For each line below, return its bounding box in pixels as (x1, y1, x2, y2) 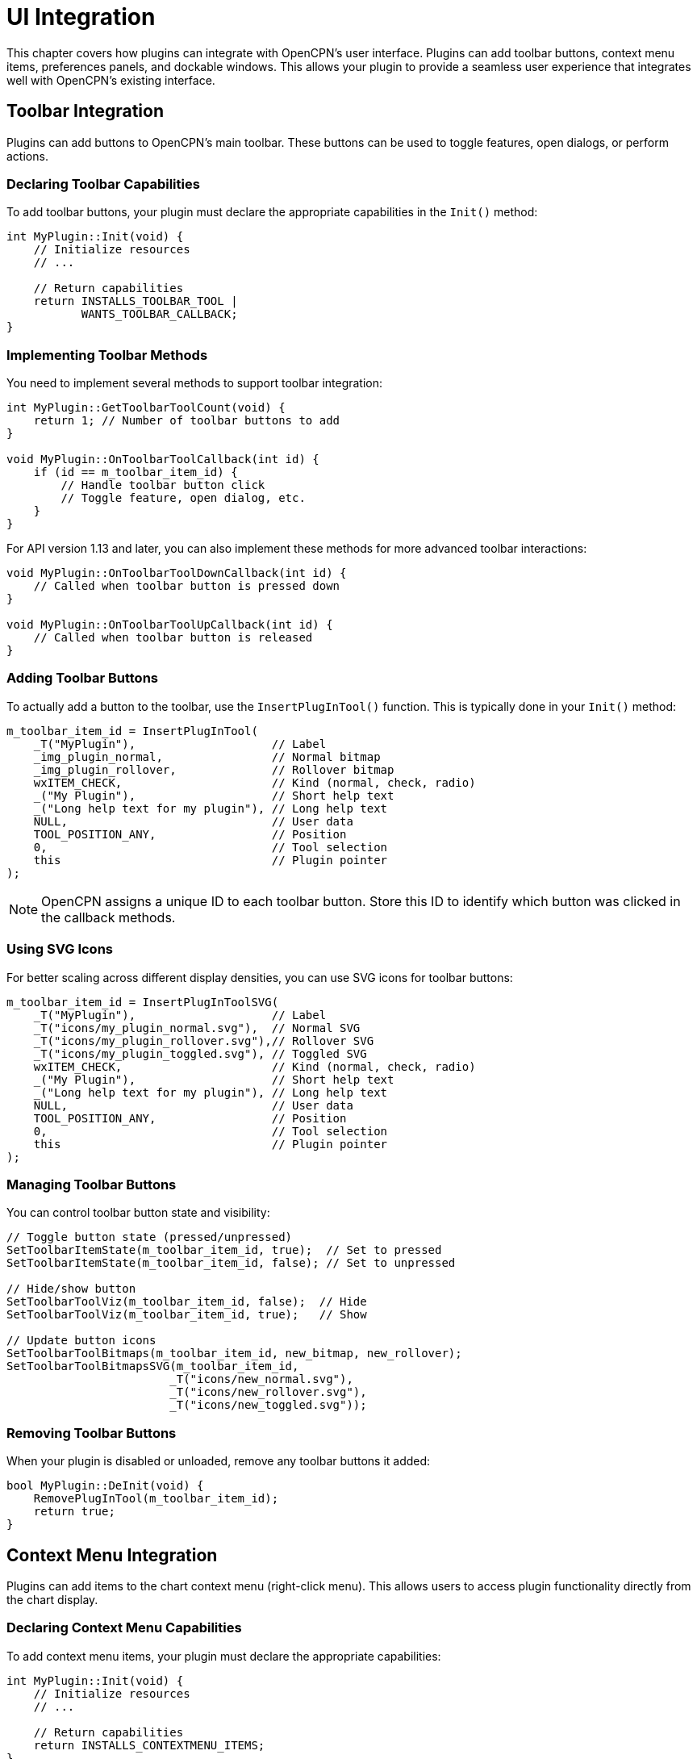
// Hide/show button (6, 1282, 136, 1296)
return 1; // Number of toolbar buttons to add (33, 414, 340, 428)
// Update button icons (6, 1334, 157, 1347)
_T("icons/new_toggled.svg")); (169, 1398, 367, 1412)
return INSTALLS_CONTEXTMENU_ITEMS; (33, 1738, 265, 1752)
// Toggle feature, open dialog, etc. (61, 491, 306, 505)
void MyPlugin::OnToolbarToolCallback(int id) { (6, 453, 319, 466)
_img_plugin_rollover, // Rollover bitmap (33, 763, 394, 776)
